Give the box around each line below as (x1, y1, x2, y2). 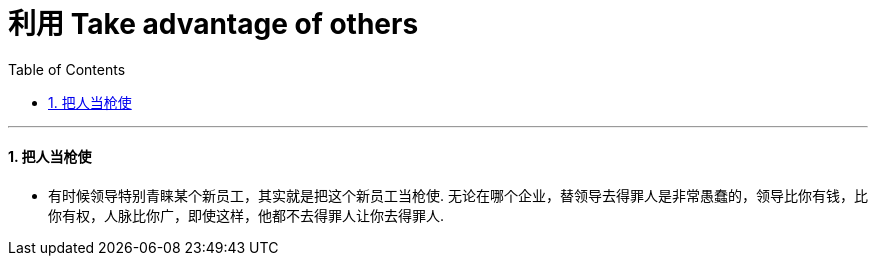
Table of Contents (8, 60, 126, 78)
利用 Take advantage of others (8, 7, 419, 41)
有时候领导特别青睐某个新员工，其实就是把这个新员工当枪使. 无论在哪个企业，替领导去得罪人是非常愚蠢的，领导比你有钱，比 (48, 186, 868, 204)
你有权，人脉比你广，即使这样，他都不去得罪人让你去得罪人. (48, 206, 445, 224)
